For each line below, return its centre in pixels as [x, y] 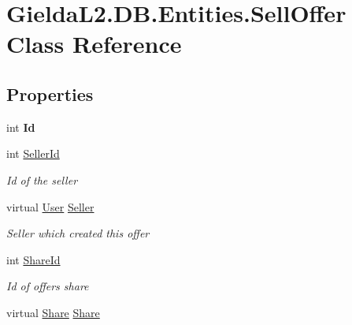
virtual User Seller [50, 206]
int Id [21, 127]
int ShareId [33, 259]
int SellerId [33, 153]
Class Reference [94, 44]
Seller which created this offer [78, 233]
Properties [50, 93]
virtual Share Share [53, 312]
